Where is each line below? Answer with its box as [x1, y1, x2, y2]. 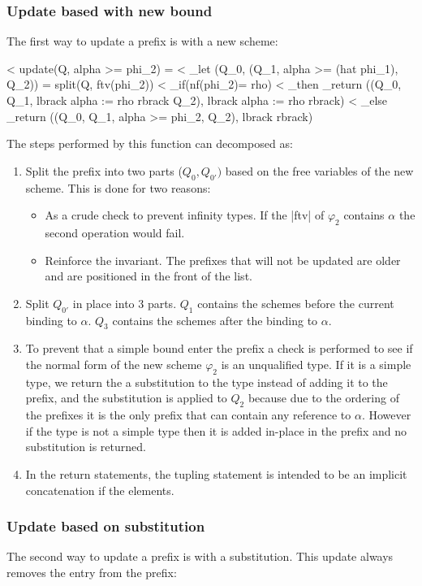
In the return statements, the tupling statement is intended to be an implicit [25, 465, 407, 482]
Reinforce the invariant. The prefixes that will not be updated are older [45, 251, 401, 268]
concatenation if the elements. [25, 481, 174, 498]
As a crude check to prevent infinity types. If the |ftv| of [45, 206, 325, 224]
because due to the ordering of [248, 389, 399, 406]
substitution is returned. [25, 438, 146, 455]
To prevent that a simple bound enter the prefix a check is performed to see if [25, 340, 413, 357]
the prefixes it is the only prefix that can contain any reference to [25, 406, 351, 423]
